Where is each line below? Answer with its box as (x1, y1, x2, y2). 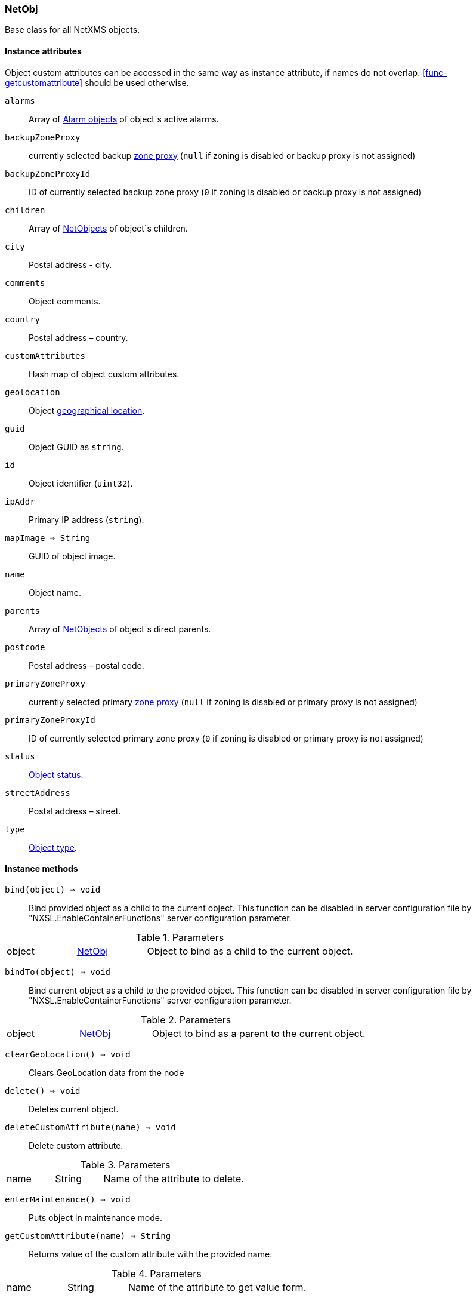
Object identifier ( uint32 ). (29, 478, 133, 488)
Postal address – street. (29, 805, 121, 816)
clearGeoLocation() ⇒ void (5, 1049, 131, 1059)
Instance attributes (5, 45, 82, 56)
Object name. (29, 587, 81, 598)
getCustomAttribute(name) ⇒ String (5, 1231, 171, 1241)
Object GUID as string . (29, 441, 124, 452)
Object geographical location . (29, 405, 145, 416)
